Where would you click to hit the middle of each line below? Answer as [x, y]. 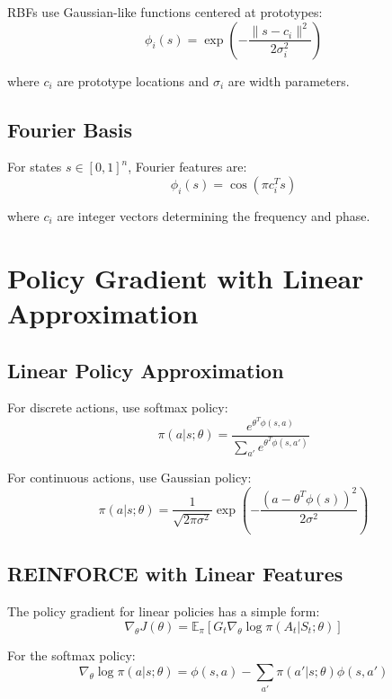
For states [35, 167]
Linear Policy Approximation [146, 370]
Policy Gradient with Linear [186, 277]
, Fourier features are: [187, 167]
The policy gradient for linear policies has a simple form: [164, 611]
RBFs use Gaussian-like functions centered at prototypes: [165, 12]
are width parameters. [289, 80]
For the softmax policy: [71, 655]
